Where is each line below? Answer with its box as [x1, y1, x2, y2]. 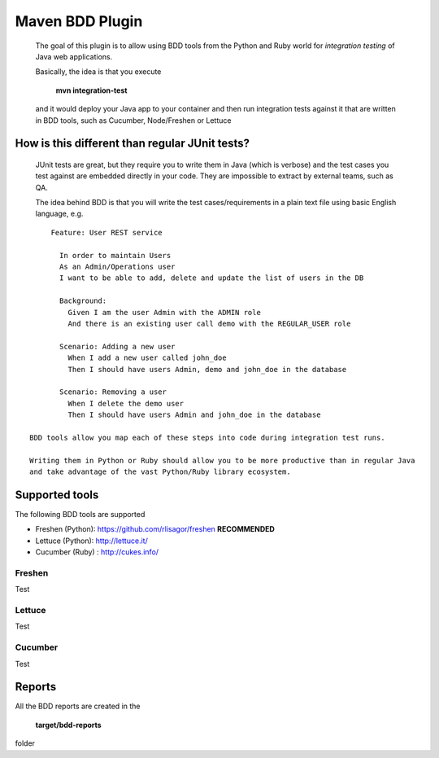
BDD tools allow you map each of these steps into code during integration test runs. [29, 432, 385, 442]
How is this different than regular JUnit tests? [15, 137, 250, 151]
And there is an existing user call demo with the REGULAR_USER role [67, 318, 351, 328]
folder [15, 738, 36, 748]
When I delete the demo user [67, 399, 185, 408]
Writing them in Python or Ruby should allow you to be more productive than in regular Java [29, 456, 415, 465]
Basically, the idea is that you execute [35, 67, 162, 77]
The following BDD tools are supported [15, 509, 146, 519]
